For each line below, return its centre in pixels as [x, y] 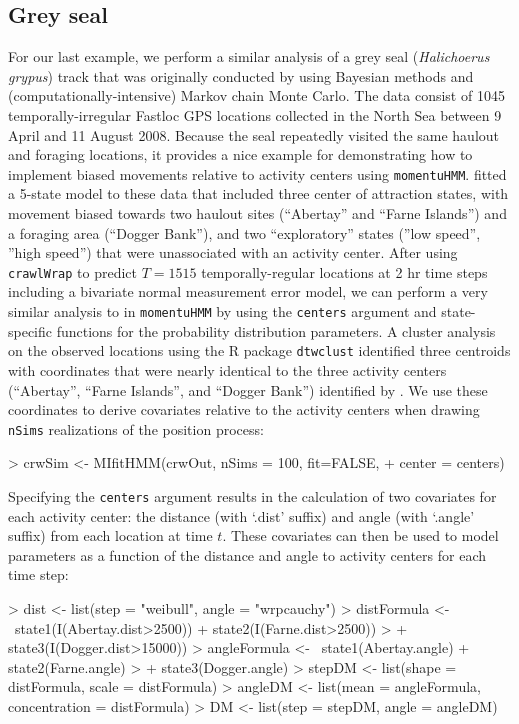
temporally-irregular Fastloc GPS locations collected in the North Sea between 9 [255, 114]
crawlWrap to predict [73, 271]
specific [30, 330]
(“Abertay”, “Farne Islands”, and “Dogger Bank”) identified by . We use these [248, 389]
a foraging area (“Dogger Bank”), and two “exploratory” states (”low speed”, [244, 232]
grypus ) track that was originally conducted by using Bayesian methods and [241, 75]
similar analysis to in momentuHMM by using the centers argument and [222, 311]
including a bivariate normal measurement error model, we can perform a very [248, 291]
